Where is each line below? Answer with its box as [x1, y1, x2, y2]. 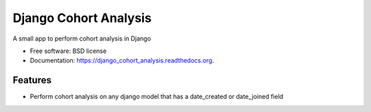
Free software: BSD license [30, 47, 106, 55]
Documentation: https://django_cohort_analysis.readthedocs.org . [30, 56, 214, 65]
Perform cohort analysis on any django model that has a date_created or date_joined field [30, 93, 284, 101]
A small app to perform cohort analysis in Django [12, 34, 151, 43]
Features [12, 74, 52, 86]
